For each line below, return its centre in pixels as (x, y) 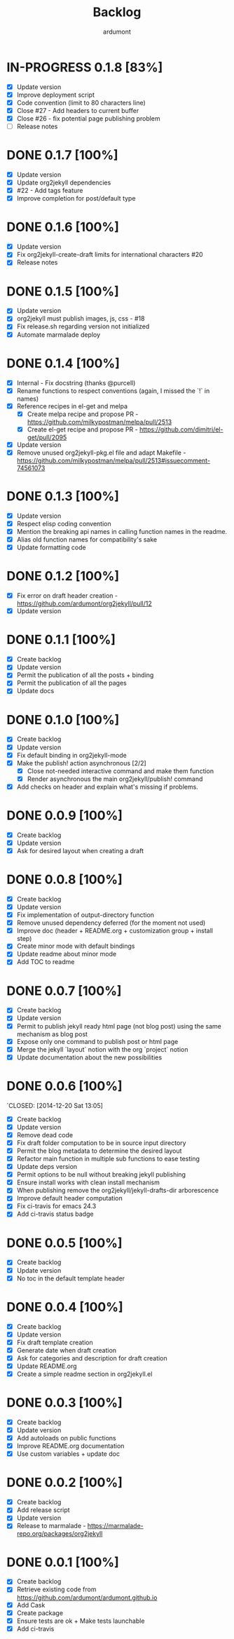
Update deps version (47, 1167)
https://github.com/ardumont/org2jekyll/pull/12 (84, 603)
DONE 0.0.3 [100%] (65, 1403)
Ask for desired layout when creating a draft (80, 850)
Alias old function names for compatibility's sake (87, 540)
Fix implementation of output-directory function (85, 915)
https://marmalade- (116, 1526)
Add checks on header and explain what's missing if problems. (108, 787)
